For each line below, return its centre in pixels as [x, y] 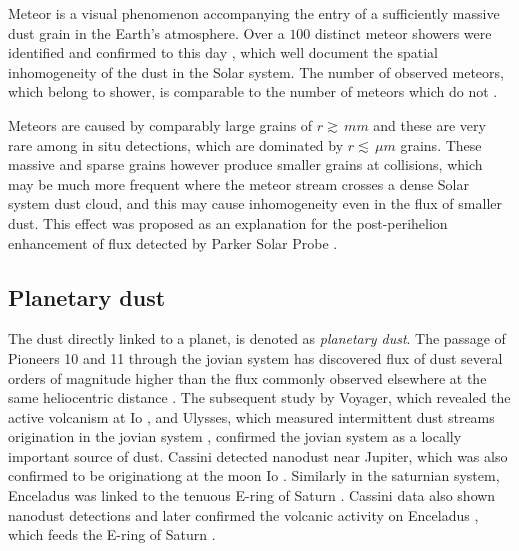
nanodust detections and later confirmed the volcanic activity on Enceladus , [243, 514]
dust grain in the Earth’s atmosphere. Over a [146, 32]
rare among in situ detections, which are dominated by [176, 144]
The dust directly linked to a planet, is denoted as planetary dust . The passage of [257, 338]
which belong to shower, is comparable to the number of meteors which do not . [253, 91]
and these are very [429, 124]
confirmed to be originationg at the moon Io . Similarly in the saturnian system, [254, 475]
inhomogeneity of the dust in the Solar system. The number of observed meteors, [256, 71]
